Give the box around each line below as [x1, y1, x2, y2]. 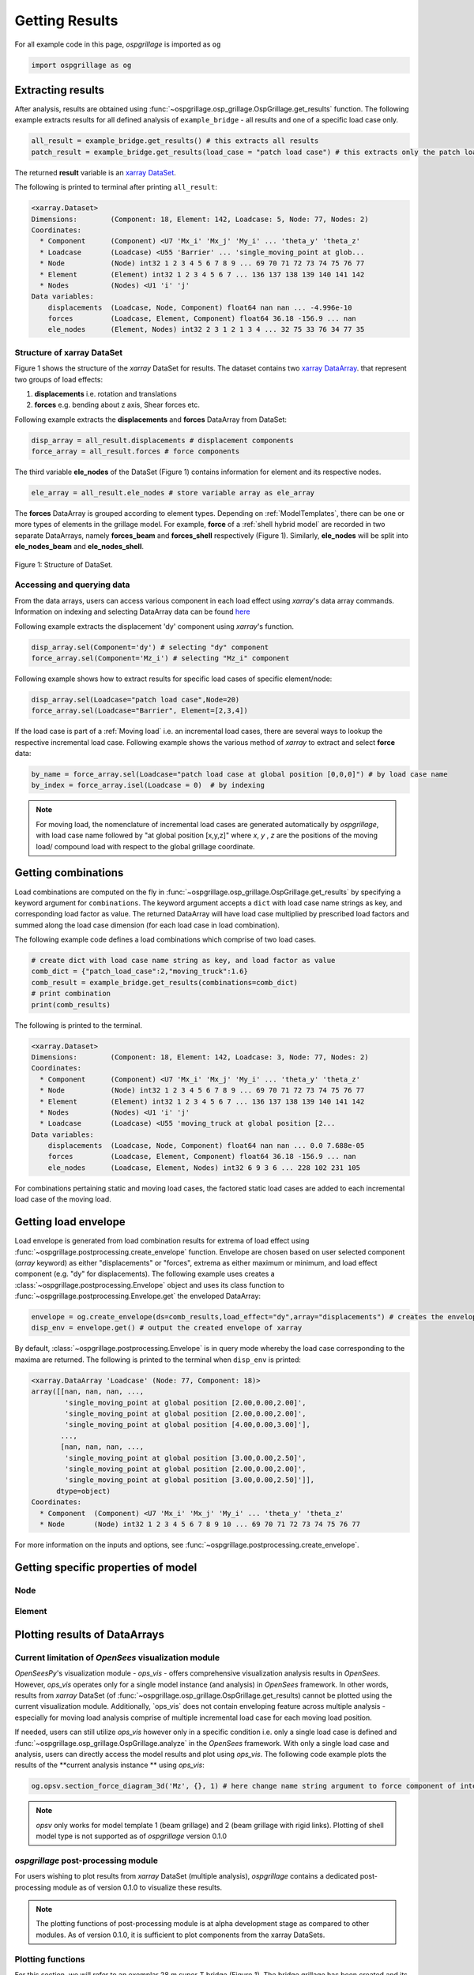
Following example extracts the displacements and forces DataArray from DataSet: [14, 415, 288, 424]
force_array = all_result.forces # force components [31, 447, 240, 456]
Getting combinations [14, 866, 124, 880]
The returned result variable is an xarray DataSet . [14, 167, 177, 177]
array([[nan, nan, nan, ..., [31, 1387, 145, 1396]
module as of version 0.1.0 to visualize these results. [52, 1883, 223, 1892]
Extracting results [14, 83, 105, 96]
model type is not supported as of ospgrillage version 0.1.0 [36, 1831, 228, 1841]
